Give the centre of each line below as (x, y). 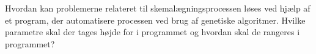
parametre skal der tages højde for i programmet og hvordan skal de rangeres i (152, 32)
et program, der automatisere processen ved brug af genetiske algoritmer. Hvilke (155, 20)
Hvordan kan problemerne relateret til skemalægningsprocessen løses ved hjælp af (158, 8)
